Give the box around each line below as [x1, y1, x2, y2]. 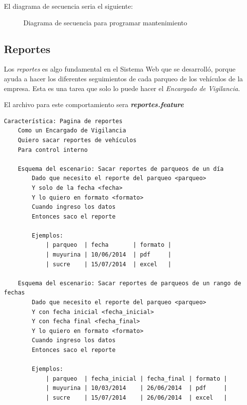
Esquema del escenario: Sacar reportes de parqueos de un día [18, 165, 224, 172]
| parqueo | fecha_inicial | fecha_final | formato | [45, 375, 228, 382]
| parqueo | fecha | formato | [45, 241, 171, 249]
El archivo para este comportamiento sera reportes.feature [4, 99, 184, 110]
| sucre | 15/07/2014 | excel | [45, 260, 171, 268]
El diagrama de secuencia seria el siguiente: [4, 1, 133, 11]
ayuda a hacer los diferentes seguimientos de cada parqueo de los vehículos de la [4, 73, 243, 83]
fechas [4, 289, 25, 296]
